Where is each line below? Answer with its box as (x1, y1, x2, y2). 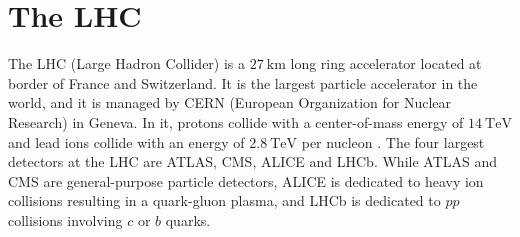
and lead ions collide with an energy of (8, 131, 245, 152)
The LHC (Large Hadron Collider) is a (8, 53, 246, 74)
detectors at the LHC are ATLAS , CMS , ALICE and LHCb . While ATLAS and (8, 151, 498, 172)
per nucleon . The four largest (301, 131, 485, 152)
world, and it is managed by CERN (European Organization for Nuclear (8, 92, 452, 113)
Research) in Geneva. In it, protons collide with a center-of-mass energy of (8, 111, 464, 132)
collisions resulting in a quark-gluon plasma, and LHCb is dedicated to (8, 190, 441, 211)
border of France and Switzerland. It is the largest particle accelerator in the (8, 72, 478, 93)
